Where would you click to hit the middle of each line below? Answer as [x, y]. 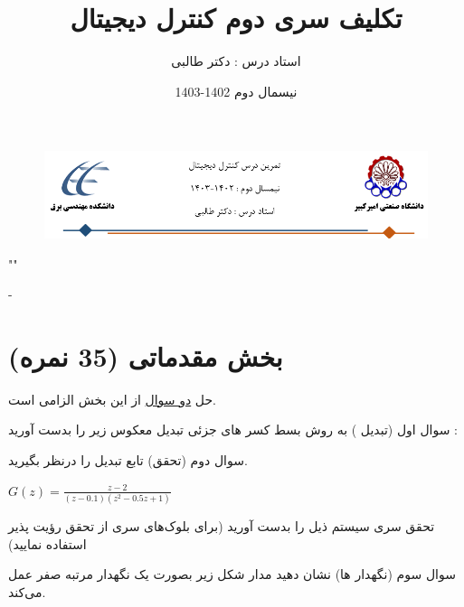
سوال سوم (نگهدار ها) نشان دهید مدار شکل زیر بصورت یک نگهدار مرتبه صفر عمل [232, 574]
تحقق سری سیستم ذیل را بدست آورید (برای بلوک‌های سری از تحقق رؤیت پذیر [222, 525]
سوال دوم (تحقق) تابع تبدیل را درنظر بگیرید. [128, 460]
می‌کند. [27, 591]
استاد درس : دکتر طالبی [236, 61]
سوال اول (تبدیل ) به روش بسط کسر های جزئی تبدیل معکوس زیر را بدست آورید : [233, 430]
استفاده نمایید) [47, 543]
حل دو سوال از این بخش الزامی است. [113, 399]
